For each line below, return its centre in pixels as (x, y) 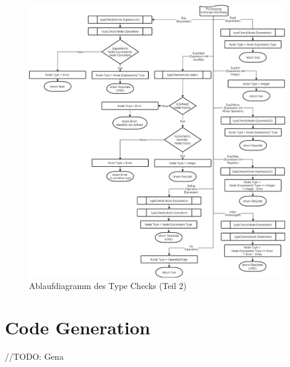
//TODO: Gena (34, 356)
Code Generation (78, 327)
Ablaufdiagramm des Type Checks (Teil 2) (108, 286)
